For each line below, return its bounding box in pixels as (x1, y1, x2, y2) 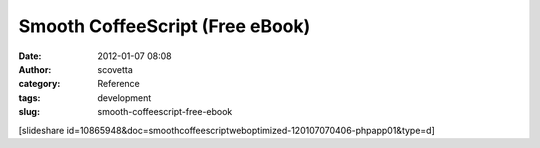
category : (18, 78, 61, 90)
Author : (18, 63, 52, 75)
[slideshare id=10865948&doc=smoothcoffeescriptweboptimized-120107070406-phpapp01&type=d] (18, 124, 435, 136)
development (97, 91, 152, 104)
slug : (18, 106, 40, 118)
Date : (18, 50, 42, 62)
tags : (18, 91, 41, 104)
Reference (97, 78, 140, 90)
